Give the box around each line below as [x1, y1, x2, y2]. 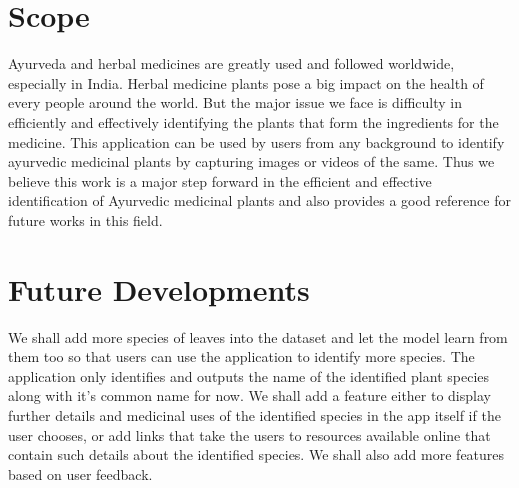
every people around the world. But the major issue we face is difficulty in [8, 92, 463, 113]
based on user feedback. [8, 463, 153, 484]
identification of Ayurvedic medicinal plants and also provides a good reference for [8, 190, 511, 211]
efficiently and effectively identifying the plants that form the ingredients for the [8, 111, 499, 132]
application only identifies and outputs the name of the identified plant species [8, 365, 490, 386]
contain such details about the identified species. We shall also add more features [8, 444, 505, 465]
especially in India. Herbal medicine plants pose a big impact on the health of [8, 72, 484, 93]
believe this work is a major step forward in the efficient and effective [8, 170, 432, 191]
